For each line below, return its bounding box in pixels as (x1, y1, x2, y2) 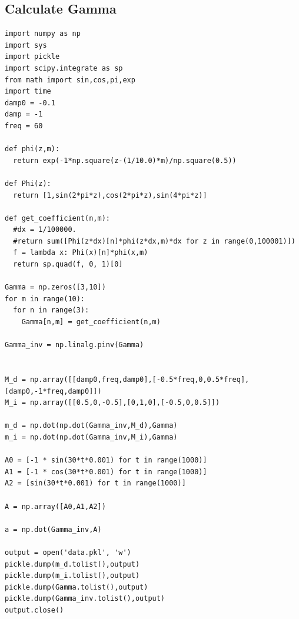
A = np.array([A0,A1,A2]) (5, 502, 106, 511)
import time (5, 87, 51, 96)
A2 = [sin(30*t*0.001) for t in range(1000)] (5, 479, 186, 488)
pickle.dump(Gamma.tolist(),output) (5, 583, 148, 591)
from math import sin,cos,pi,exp (5, 75, 135, 84)
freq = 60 (5, 121, 43, 130)
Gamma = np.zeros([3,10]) (5, 283, 106, 292)
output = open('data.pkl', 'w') (5, 548, 131, 557)
